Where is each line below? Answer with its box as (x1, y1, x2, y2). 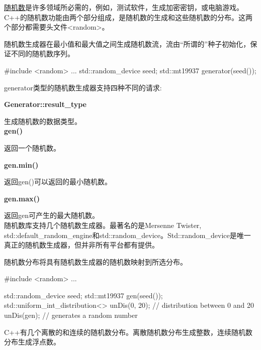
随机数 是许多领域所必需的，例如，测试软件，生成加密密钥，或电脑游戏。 (4, 2, 243, 12)
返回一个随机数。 (4, 142, 60, 153)
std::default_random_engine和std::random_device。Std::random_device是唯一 (4, 229, 251, 240)
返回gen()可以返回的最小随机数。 (4, 176, 112, 187)
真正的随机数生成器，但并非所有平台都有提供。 (4, 240, 159, 250)
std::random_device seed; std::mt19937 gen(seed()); (4, 290, 163, 300)
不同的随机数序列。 (11, 48, 74, 59)
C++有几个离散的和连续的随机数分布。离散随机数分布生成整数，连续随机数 (4, 326, 252, 337)
